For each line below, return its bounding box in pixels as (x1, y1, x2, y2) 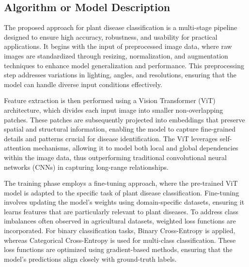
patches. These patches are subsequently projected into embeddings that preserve (4, 114, 245, 124)
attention (4, 143, 31, 153)
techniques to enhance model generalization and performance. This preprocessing (4, 60, 244, 70)
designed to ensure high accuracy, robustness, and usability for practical (4, 31, 218, 42)
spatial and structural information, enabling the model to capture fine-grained (4, 124, 235, 134)
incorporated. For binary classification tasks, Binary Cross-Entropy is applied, (4, 225, 235, 236)
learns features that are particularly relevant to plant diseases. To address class (4, 206, 238, 216)
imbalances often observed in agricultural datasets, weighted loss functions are (4, 216, 236, 226)
